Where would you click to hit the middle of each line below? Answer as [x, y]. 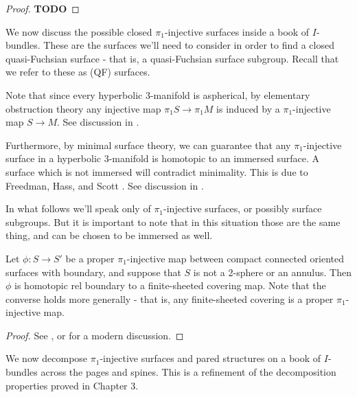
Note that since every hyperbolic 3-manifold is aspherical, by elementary [158, 94]
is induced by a [248, 108]
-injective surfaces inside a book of [237, 31]
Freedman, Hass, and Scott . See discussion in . [105, 185]
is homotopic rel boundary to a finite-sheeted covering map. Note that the [170, 285]
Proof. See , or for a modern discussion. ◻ [95, 335]
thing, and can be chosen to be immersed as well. [109, 235]
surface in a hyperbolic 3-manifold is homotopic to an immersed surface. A [163, 158]
